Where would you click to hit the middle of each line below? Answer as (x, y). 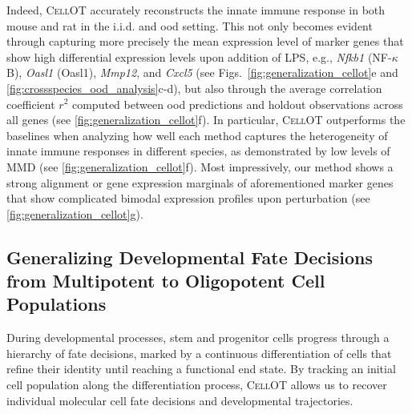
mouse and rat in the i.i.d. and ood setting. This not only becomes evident (190, 25)
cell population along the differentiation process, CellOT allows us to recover (197, 385)
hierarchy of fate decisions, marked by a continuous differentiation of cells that (199, 353)
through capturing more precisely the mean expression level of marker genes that (205, 41)
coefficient (31, 104)
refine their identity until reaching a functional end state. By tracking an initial (201, 369)
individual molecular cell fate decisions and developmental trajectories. (180, 400)
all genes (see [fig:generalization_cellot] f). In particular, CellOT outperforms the (206, 120)
